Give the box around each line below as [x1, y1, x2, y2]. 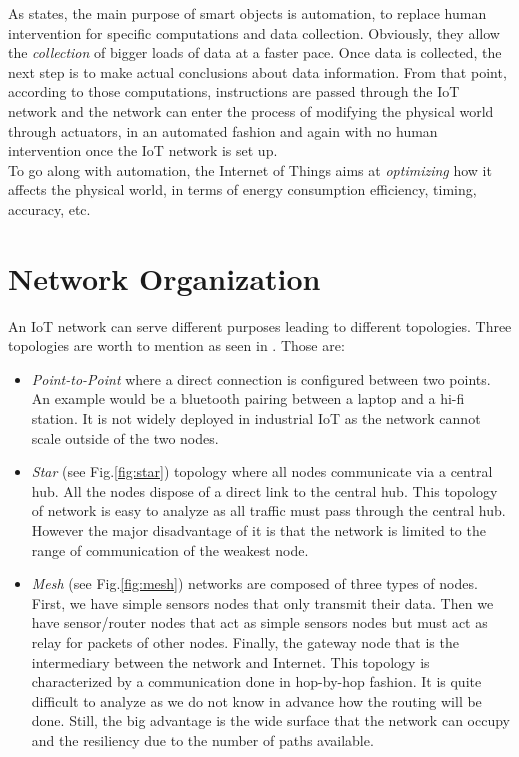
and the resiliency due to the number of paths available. [31, 729, 374, 750]
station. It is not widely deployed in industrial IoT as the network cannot [31, 408, 481, 429]
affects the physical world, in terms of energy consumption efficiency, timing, [8, 179, 477, 200]
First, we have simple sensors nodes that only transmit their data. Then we [31, 592, 494, 613]
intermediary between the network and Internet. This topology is [31, 651, 430, 672]
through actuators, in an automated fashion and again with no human [8, 120, 438, 141]
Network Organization [8, 257, 321, 298]
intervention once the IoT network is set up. [8, 140, 278, 161]
